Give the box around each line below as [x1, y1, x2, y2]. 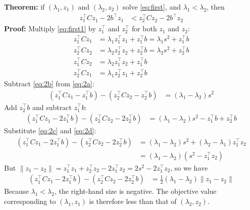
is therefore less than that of [89, 196, 177, 206]
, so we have [170, 162, 208, 173]
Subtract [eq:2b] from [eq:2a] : [4, 78, 94, 88]
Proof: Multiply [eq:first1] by [4, 23, 96, 34]
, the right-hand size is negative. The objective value [54, 186, 217, 196]
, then [207, 2, 225, 12]
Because [4, 186, 29, 196]
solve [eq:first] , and [123, 2, 181, 12]
